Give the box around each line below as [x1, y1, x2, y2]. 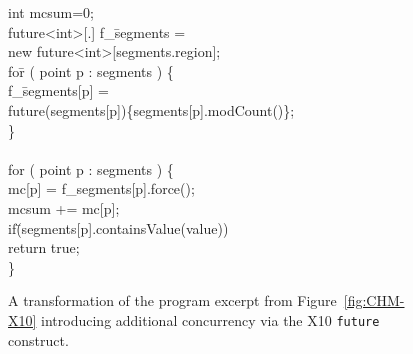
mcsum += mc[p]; [8, 197, 120, 218]
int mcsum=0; [8, 2, 95, 22]
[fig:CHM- [343, 290, 405, 311]
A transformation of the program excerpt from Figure [8, 290, 337, 311]
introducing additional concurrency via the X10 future [41, 309, 380, 330]
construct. [8, 329, 69, 350]
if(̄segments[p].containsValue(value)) [8, 217, 229, 238]
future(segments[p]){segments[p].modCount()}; [8, 99, 295, 120]
